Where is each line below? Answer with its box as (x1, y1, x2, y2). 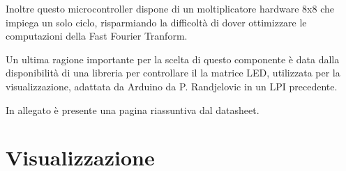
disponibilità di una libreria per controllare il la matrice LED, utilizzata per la (6, 65, 340, 80)
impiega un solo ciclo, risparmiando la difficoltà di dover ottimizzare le (6, 15, 307, 29)
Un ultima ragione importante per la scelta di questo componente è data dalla (6, 51, 340, 66)
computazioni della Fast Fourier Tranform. (6, 28, 188, 43)
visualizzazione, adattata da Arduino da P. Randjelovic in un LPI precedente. (6, 79, 338, 93)
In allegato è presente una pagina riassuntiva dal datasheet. (6, 102, 259, 117)
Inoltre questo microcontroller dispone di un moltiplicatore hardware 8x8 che (6, 1, 335, 15)
